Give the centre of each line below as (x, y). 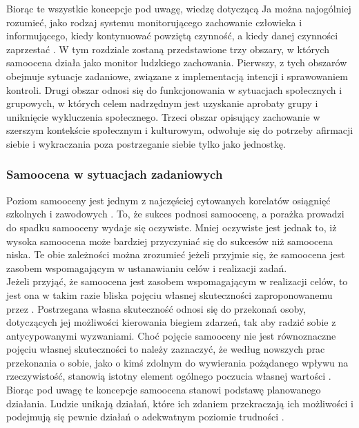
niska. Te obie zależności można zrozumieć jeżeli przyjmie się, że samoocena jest (176, 254)
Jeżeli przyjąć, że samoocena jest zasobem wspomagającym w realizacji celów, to (177, 281)
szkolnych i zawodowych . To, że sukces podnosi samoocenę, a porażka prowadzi (175, 214)
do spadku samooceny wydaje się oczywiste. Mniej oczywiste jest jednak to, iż (172, 227)
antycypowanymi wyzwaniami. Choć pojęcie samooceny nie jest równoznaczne (171, 335)
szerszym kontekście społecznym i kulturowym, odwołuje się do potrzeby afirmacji (180, 130)
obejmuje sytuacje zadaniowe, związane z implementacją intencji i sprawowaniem (177, 76)
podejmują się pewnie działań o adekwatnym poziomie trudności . (145, 417)
